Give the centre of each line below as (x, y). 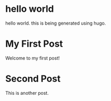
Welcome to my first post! (33, 58)
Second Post (33, 79)
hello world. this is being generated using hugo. (56, 23)
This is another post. (27, 93)
